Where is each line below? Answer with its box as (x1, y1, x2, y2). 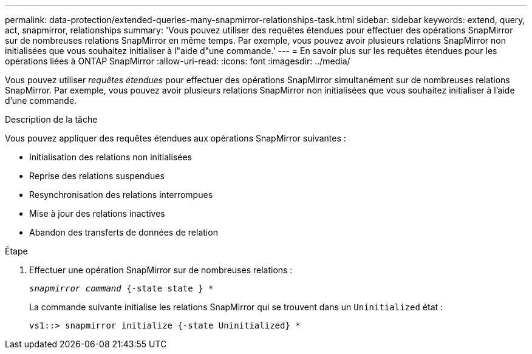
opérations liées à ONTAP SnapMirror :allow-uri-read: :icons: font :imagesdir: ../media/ (5, 56, 350, 66)
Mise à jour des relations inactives (29, 208, 165, 219)
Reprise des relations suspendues (29, 171, 165, 181)
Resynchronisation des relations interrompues (29, 189, 213, 200)
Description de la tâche (5, 114, 98, 124)
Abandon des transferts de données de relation (29, 227, 218, 237)
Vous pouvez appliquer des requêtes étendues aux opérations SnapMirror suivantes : (5, 133, 346, 143)
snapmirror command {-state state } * (29, 284, 214, 293)
